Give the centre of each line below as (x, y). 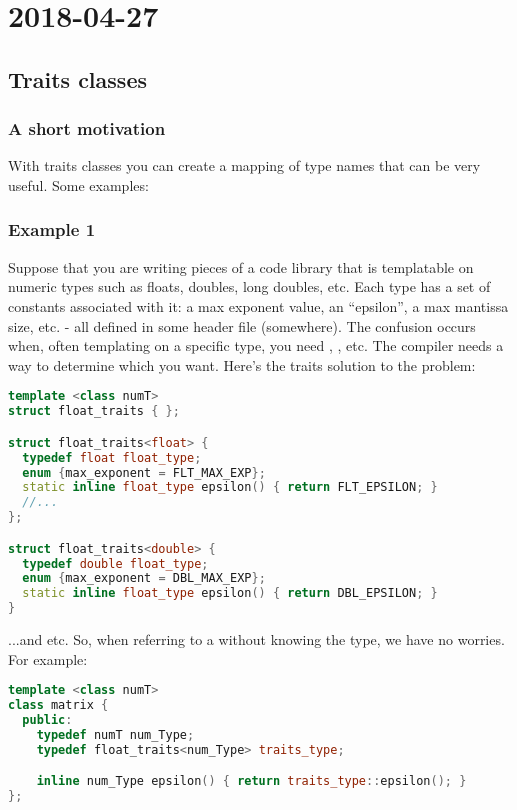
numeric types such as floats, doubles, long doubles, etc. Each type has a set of (249, 286)
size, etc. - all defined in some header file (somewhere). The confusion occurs (242, 325)
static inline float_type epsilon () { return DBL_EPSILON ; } (230, 593)
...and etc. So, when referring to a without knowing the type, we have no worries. (256, 639)
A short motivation (87, 128)
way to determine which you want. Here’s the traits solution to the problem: (242, 364)
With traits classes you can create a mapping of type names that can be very (244, 165)
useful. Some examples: (78, 184)
